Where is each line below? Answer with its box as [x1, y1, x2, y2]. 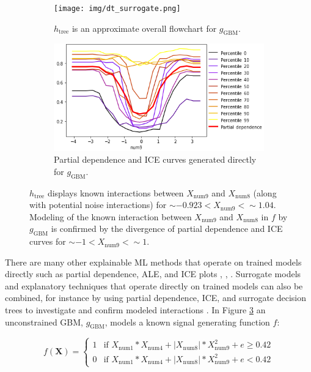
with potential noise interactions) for [29, 198, 167, 211]
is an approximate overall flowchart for [71, 21, 217, 34]
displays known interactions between [47, 186, 184, 199]
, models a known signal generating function [104, 315, 270, 328]
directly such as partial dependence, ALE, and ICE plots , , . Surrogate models [5, 267, 301, 280]
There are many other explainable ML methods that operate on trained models [5, 255, 302, 268]
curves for [29, 235, 66, 248]
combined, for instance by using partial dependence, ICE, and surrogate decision [5, 291, 307, 304]
